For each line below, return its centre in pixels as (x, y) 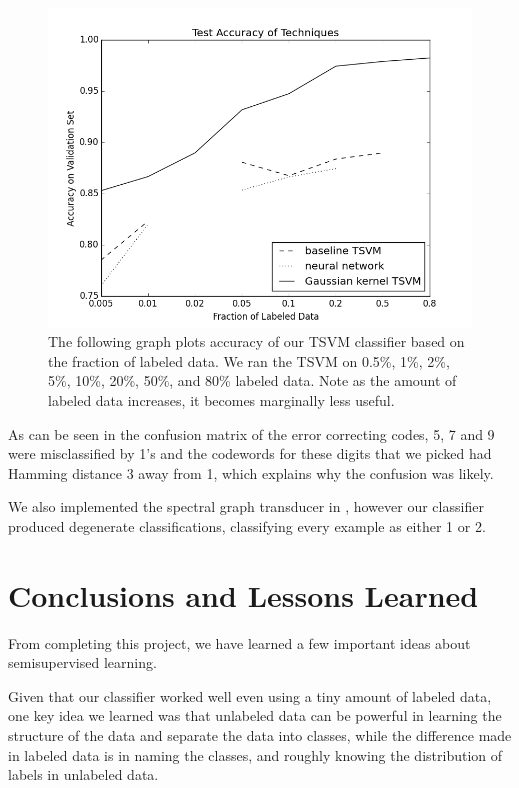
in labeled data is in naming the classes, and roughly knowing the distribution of (255, 754)
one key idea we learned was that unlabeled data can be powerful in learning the (255, 715)
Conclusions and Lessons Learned (243, 594)
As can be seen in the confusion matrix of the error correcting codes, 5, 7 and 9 (251, 433)
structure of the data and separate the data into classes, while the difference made (260, 735)
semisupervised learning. (82, 662)
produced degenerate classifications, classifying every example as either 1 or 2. (247, 525)
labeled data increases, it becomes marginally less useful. (221, 399)
